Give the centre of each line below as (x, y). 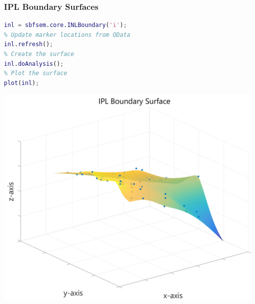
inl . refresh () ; (29, 44)
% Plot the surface (36, 73)
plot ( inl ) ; (22, 83)
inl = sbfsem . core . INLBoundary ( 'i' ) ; (65, 25)
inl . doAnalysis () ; (34, 64)
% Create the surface (39, 54)
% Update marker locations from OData (67, 35)
